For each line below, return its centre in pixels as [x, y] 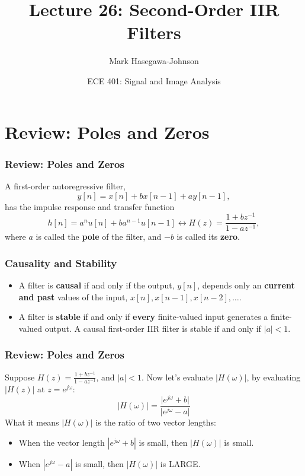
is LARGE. [180, 463]
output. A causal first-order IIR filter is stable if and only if [153, 328]
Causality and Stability [61, 263]
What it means [32, 422]
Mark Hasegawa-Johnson [154, 61]
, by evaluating [274, 377]
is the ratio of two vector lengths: [156, 422]
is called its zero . [208, 237]
